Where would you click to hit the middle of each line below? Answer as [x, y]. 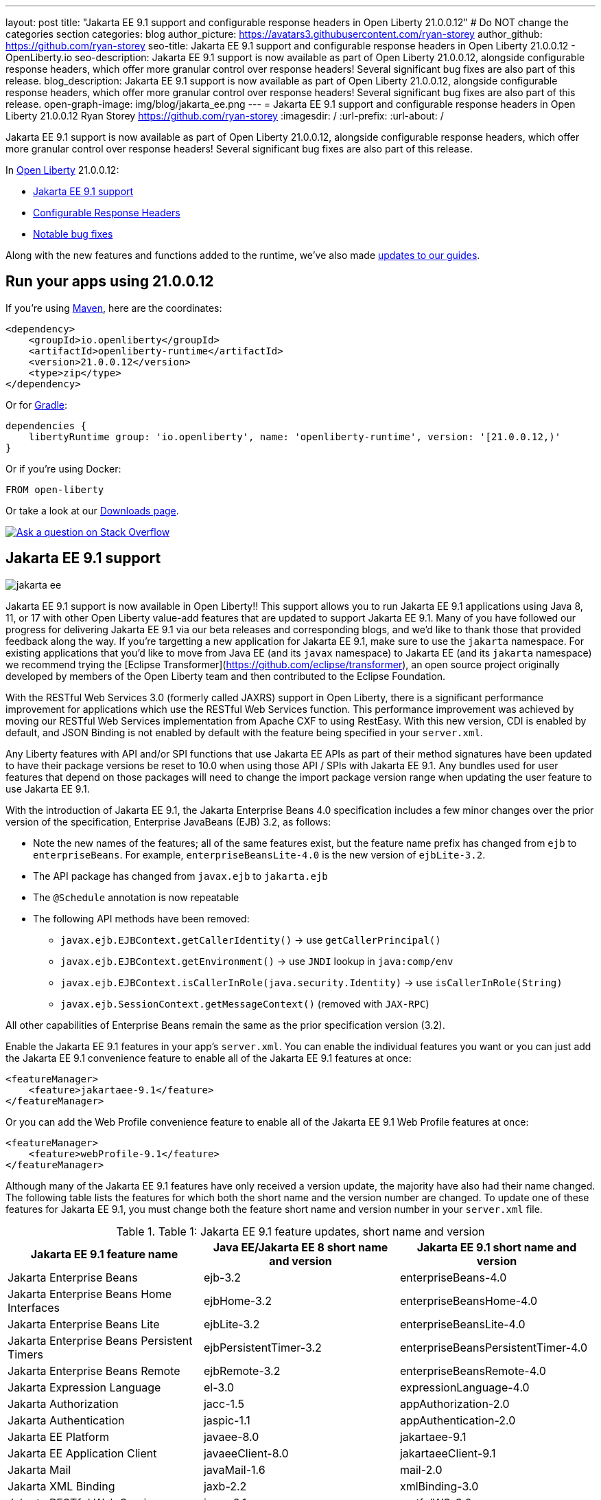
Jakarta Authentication [66, 1420]
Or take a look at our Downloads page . [92, 510]
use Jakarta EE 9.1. [48, 788]
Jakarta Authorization [63, 1404]
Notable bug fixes [73, 234]
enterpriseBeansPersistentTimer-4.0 [494, 1347]
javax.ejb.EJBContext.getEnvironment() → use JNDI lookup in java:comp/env [257, 961]
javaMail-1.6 [234, 1469]
